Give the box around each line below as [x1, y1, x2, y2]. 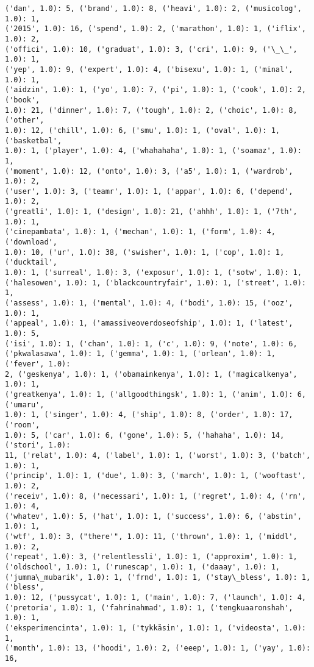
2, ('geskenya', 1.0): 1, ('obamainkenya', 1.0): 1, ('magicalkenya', [5, 369, 298, 379]
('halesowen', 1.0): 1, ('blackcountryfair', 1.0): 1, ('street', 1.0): [5, 278, 306, 287]
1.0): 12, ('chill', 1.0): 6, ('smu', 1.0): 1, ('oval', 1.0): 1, [5, 126, 280, 135]
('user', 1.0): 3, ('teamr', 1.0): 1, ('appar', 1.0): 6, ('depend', [5, 187, 293, 196]
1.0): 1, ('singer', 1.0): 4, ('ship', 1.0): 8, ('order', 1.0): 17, [5, 410, 293, 419]
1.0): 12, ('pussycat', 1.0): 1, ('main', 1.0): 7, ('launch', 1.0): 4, [5, 593, 306, 602]
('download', [5, 238, 57, 247]
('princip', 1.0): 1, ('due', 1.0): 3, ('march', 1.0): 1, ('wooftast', [5, 471, 306, 480]
